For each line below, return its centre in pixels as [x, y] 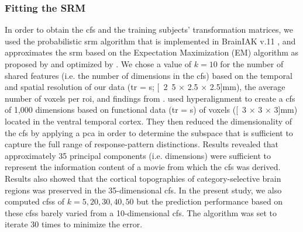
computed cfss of [35, 201]
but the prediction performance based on [210, 201]
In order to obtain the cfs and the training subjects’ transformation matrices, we [149, 30]
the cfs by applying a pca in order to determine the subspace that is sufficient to [149, 132]
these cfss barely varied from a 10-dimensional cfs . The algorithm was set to [141, 212]
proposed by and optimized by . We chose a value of [98, 64]
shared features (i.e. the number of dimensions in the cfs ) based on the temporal [149, 75]
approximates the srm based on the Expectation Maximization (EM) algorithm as [152, 52]
